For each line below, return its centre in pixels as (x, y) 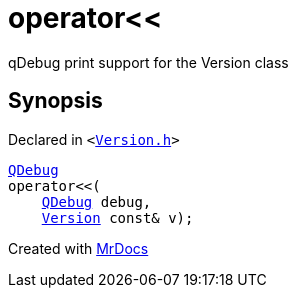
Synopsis (55, 101)
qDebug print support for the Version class (148, 62)
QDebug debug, (96, 201)
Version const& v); (117, 217)
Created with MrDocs (78, 248)
